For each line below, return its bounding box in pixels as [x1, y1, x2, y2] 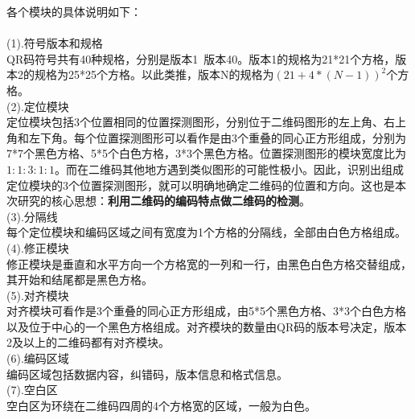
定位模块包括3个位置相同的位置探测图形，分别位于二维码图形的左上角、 [6, 113, 384, 130]
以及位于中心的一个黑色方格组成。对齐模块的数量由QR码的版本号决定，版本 [6, 318, 407, 335]
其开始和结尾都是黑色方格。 [6, 271, 153, 288]
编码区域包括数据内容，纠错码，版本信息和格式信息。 [6, 365, 288, 382]
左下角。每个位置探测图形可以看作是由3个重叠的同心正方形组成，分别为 [28, 129, 406, 146]
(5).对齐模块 [6, 286, 69, 303]
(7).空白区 [6, 381, 58, 398]
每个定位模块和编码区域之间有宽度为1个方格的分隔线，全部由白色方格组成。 [6, 224, 406, 240]
